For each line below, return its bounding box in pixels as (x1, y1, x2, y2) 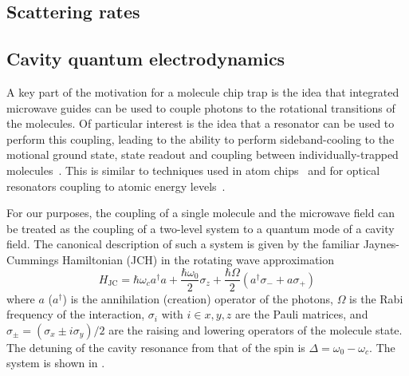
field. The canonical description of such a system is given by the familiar (6, 235, 360, 252)
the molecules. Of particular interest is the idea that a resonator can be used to (6, 115, 395, 132)
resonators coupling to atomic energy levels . (6, 177, 226, 194)
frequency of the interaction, (6, 306, 145, 323)
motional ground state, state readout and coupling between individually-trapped (6, 146, 399, 163)
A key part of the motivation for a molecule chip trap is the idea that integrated (6, 83, 399, 100)
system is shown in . (6, 354, 105, 371)
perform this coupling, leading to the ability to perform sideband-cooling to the (6, 130, 395, 147)
